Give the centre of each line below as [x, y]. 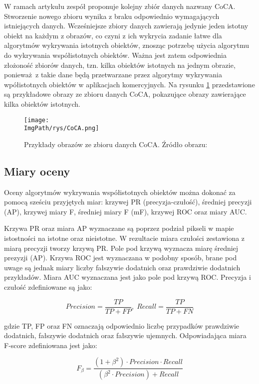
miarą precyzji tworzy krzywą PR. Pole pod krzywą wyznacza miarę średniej [121, 248]
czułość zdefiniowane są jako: [48, 287]
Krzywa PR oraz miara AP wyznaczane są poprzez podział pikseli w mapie [119, 228]
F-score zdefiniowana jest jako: [51, 345]
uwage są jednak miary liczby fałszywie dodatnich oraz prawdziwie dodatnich [122, 267]
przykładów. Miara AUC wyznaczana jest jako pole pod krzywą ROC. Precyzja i [128, 277]
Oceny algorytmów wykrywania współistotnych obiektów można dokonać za [120, 192]
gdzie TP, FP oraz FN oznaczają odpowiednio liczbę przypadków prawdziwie [122, 325]
